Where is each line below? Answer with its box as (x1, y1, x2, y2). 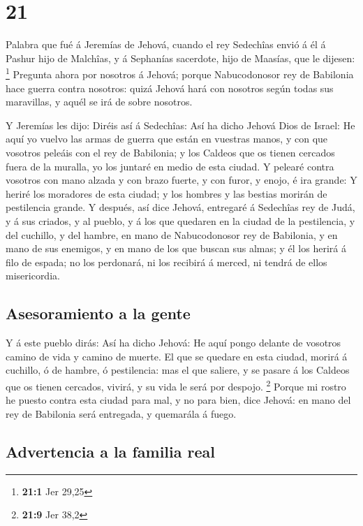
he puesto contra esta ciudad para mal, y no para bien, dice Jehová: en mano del (6, 393, 351, 407)
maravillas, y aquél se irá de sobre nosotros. (6, 94, 193, 109)
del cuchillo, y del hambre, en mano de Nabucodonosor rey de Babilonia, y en (6, 227, 338, 242)
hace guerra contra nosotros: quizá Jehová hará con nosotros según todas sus (6, 80, 334, 95)
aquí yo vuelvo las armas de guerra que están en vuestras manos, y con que (6, 131, 328, 146)
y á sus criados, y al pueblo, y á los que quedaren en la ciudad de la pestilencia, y (6, 213, 355, 228)
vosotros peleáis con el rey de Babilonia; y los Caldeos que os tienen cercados (6, 145, 335, 159)
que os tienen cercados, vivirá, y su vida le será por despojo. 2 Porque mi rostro (6, 377, 346, 393)
